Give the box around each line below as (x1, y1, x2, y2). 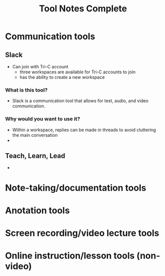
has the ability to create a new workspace (19, 74, 105, 80)
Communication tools (5, 31, 95, 42)
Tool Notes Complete (39, 3, 127, 14)
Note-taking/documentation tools (5, 182, 147, 193)
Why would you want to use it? (5, 115, 81, 122)
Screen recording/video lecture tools (5, 227, 160, 238)
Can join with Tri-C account (12, 64, 69, 69)
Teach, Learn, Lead (5, 152, 65, 160)
